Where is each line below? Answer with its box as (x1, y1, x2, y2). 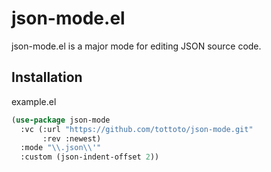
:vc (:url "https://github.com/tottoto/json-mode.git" (20, 124, 254, 134)
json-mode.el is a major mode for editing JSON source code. (11, 40, 262, 52)
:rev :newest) (42, 133, 102, 144)
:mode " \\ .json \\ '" (20, 143, 102, 153)
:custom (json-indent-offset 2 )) (20, 152, 160, 162)
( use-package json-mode (11, 115, 111, 125)
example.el (11, 95, 57, 107)
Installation (11, 69, 83, 86)
